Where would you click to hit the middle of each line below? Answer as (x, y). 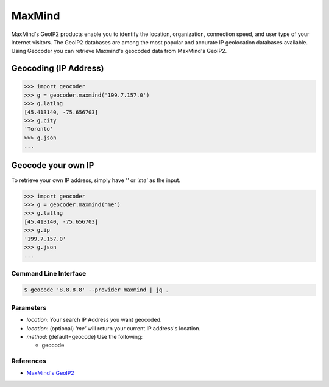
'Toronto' (39, 129)
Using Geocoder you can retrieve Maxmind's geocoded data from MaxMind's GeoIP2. (119, 51)
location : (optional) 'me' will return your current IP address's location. (114, 328)
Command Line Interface (49, 273)
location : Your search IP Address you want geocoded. (94, 320)
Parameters (29, 307)
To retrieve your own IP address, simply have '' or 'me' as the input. (96, 180)
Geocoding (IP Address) (58, 68)
